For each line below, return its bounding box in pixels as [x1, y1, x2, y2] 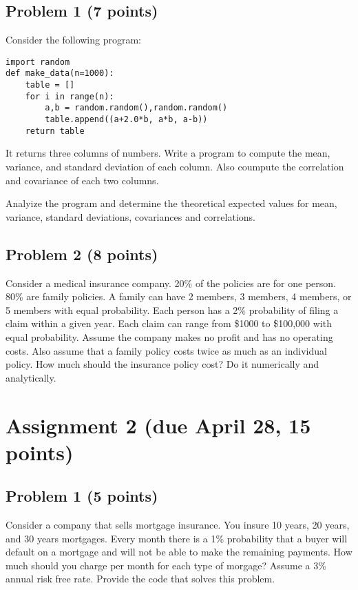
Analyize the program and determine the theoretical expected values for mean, [6, 196, 337, 210]
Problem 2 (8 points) [6, 243, 158, 264]
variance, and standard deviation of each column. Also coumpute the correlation [6, 159, 344, 173]
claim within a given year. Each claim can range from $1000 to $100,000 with [6, 316, 332, 331]
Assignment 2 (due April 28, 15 [6, 411, 311, 439]
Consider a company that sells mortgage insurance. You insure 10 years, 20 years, [6, 518, 350, 532]
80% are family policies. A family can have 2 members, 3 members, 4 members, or [6, 289, 352, 304]
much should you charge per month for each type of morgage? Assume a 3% [6, 558, 326, 572]
